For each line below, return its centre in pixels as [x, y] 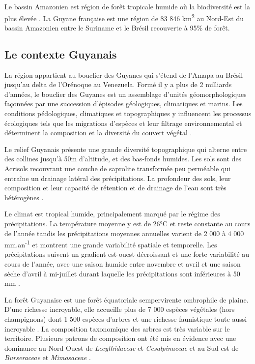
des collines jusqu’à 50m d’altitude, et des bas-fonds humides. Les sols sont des [123, 159]
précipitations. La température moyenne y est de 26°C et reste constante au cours [127, 223]
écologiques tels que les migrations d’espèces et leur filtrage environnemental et [123, 123]
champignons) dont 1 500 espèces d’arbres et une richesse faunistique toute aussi [126, 318]
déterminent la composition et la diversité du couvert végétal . [98, 133]
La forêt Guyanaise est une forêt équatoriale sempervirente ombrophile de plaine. [127, 299]
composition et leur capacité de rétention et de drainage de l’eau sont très [115, 188]
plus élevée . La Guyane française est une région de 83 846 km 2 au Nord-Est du [124, 17]
